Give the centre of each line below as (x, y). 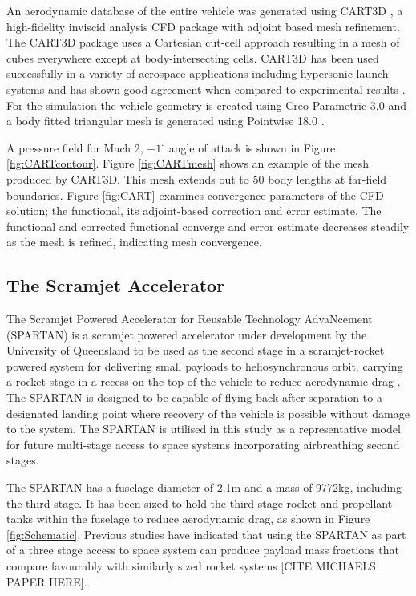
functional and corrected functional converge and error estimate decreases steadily (208, 226)
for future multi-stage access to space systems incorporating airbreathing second (203, 444)
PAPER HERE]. (47, 581)
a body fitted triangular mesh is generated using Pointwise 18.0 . (166, 121)
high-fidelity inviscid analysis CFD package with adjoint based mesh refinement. (203, 26)
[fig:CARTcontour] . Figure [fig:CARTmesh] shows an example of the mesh (188, 163)
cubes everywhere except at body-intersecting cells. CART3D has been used (193, 57)
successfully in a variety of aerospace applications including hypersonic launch (198, 73)
